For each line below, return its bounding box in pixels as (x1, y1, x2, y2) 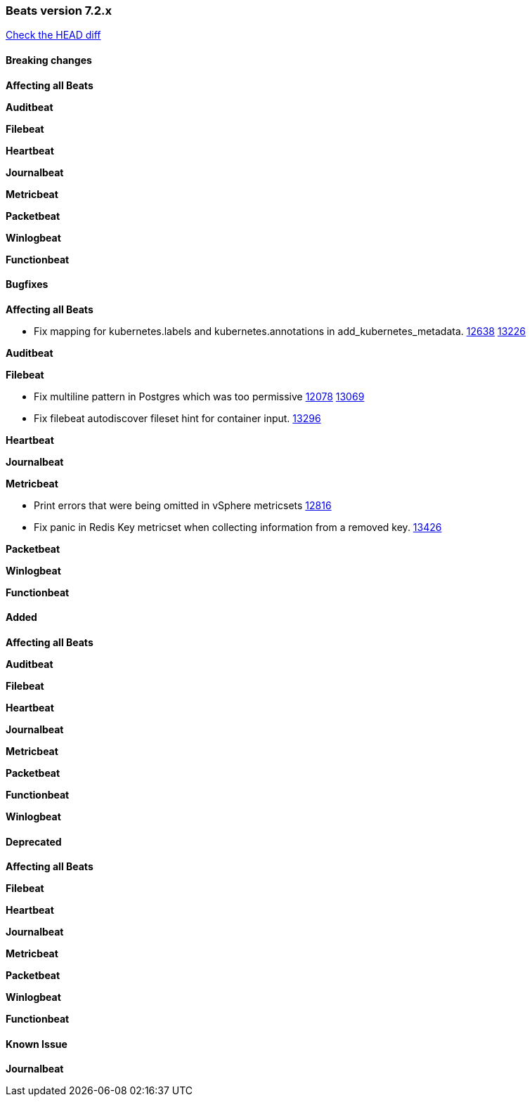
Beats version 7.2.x (6, 4, 112, 18)
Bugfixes (6, 278, 48, 291)
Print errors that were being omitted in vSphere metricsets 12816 (34, 499, 332, 511)
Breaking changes (6, 53, 92, 66)
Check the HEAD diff (6, 29, 101, 41)
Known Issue (6, 1037, 67, 1050)
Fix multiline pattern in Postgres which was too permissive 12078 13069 (34, 390, 365, 402)
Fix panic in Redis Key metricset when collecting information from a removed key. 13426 (34, 520, 442, 533)
